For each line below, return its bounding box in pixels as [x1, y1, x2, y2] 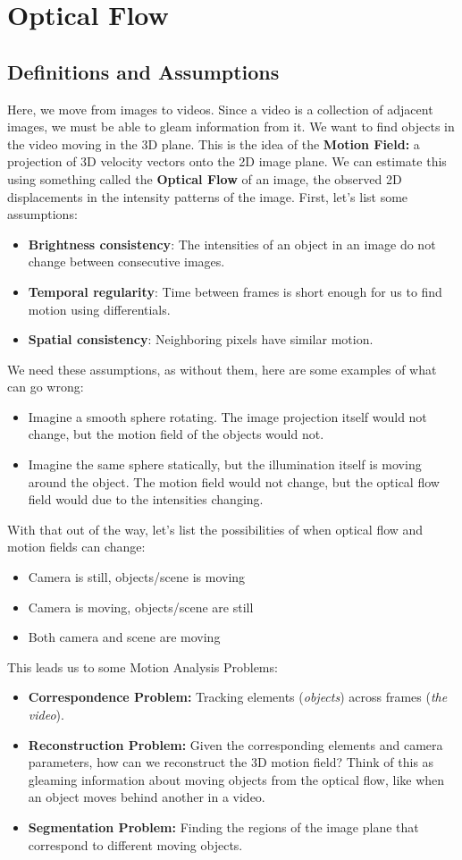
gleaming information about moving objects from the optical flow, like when [28, 770, 445, 788]
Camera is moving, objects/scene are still [28, 597, 254, 616]
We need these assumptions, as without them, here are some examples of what [7, 359, 437, 378]
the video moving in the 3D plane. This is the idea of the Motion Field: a [7, 134, 420, 153]
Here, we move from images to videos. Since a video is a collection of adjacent [7, 99, 433, 118]
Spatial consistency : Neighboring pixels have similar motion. [28, 330, 374, 349]
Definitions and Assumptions [7, 57, 280, 85]
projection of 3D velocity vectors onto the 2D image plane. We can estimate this [7, 152, 447, 171]
